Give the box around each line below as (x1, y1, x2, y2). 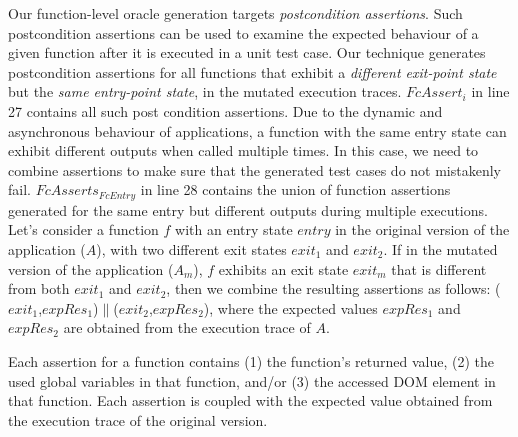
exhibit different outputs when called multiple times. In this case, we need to (8, 140, 479, 161)
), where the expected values (203, 297, 378, 318)
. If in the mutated (383, 238, 498, 259)
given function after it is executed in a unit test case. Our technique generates (8, 42, 486, 63)
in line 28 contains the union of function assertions (140, 179, 451, 200)
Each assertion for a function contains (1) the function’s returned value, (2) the (8, 350, 495, 371)
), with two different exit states (96, 238, 287, 259)
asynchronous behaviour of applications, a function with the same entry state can (8, 120, 507, 141)
